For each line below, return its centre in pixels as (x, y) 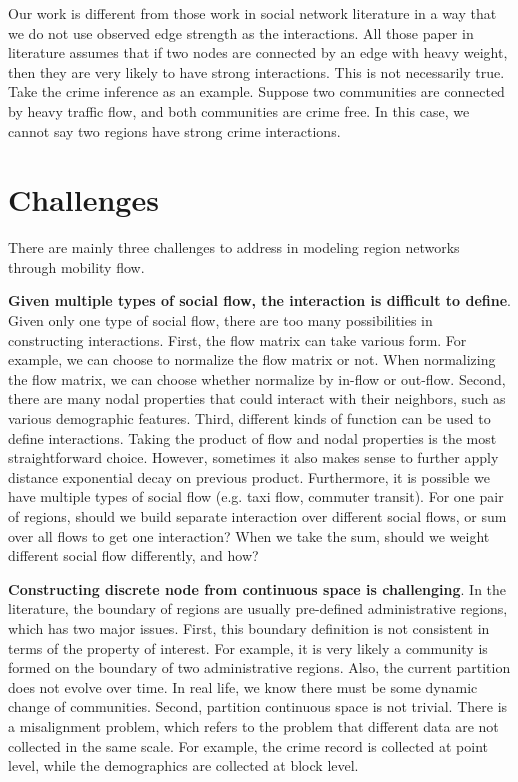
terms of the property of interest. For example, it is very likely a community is (248, 647)
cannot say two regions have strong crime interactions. (174, 130)
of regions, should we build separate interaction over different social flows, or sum (257, 516)
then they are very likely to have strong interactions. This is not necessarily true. (256, 71)
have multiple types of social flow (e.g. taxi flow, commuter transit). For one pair (256, 496)
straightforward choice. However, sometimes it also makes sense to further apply (253, 457)
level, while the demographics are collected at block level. (183, 765)
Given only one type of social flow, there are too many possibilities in (220, 320)
